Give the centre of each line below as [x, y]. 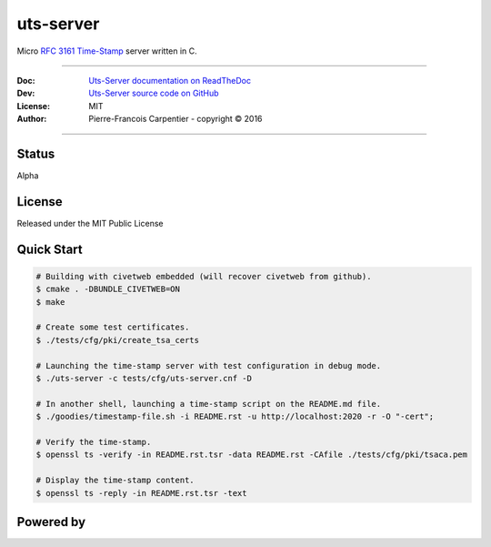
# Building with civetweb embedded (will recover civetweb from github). [204, 276]
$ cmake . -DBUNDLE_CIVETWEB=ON [108, 289]
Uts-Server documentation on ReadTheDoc [170, 80]
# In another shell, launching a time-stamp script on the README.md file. [209, 404]
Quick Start [50, 249]
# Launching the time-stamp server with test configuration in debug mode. [209, 365]
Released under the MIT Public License [90, 223]
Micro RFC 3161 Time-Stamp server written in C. [107, 51]
